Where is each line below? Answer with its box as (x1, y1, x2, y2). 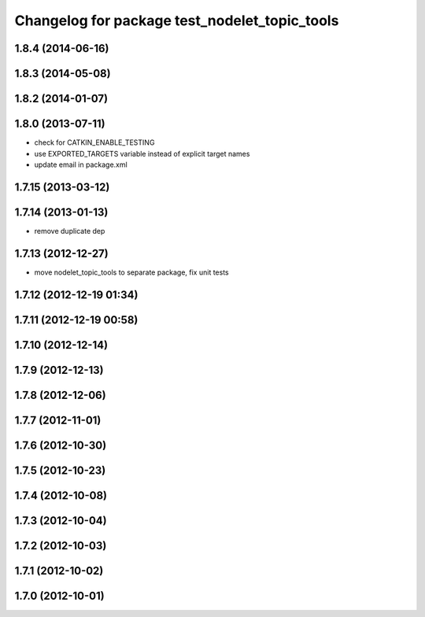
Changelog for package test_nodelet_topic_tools (14, 12, 339, 29)
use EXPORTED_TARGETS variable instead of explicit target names (34, 149, 250, 158)
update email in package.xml (34, 160, 128, 169)
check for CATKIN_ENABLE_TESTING (34, 138, 155, 147)
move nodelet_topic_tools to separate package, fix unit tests (34, 268, 229, 277)
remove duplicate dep (34, 226, 105, 235)
